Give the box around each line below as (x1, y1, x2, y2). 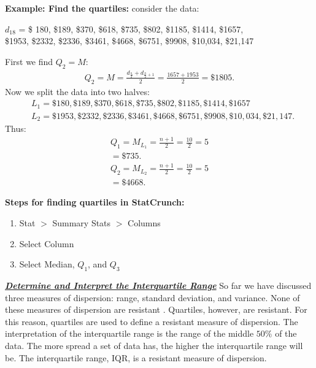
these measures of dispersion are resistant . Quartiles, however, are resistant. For (5, 303, 307, 316)
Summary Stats (52, 216, 111, 229)
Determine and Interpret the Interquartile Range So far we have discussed (5, 278, 312, 291)
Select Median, (19, 258, 75, 270)
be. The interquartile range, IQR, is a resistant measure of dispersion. (5, 351, 267, 364)
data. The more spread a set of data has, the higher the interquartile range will (5, 339, 303, 351)
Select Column (19, 237, 74, 250)
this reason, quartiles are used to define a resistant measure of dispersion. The (5, 315, 298, 328)
